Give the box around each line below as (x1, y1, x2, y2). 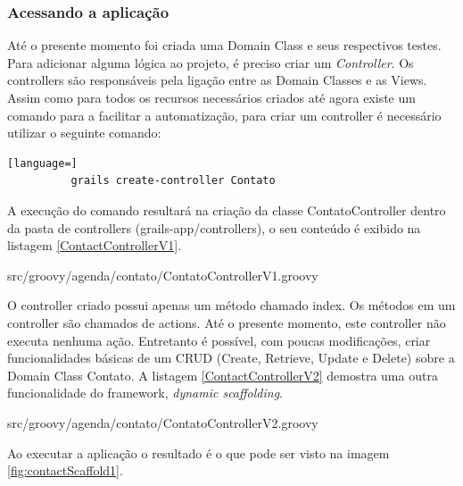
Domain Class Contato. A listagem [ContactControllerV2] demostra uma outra (7, 365, 438, 384)
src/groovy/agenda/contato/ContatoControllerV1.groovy (7, 265, 318, 284)
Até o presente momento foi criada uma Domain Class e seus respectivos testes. (7, 36, 442, 54)
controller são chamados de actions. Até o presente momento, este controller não (7, 313, 446, 331)
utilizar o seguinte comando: (7, 123, 161, 142)
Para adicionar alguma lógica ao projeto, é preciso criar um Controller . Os (7, 53, 414, 71)
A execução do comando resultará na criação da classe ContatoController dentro (7, 200, 446, 219)
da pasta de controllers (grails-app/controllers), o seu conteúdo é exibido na (7, 218, 421, 237)
